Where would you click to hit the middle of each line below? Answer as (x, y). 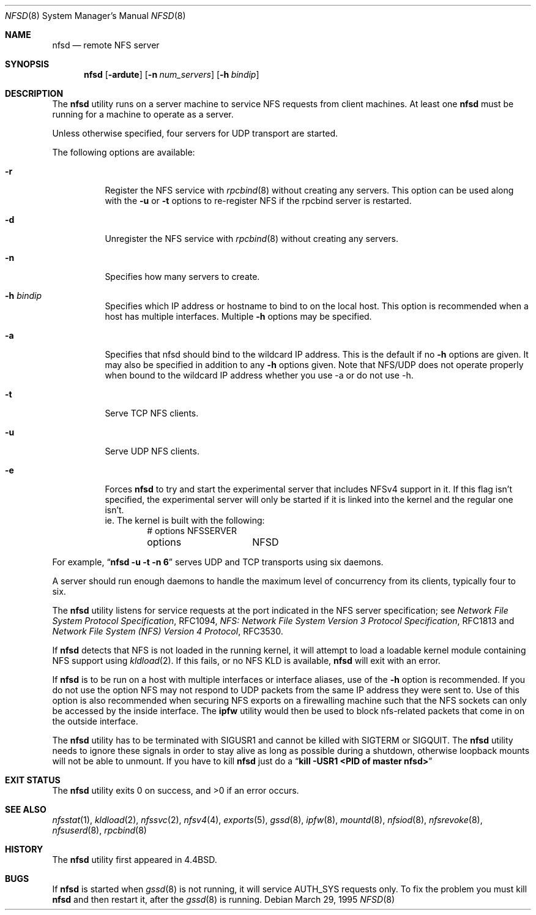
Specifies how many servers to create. (182, 277)
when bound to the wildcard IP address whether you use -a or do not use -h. (259, 375)
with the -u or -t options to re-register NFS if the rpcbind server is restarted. (258, 201)
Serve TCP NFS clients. (152, 413)
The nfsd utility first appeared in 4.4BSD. (135, 860)
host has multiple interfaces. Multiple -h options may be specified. (238, 316)
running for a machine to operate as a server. (143, 114)
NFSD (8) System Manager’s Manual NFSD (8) (95, 16)
